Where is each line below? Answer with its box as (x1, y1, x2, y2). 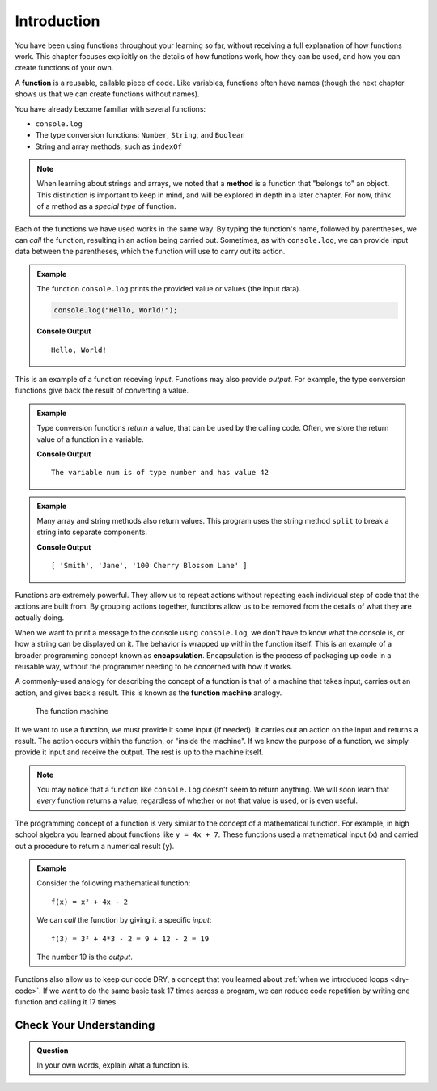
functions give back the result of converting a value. (15, 385, 189, 396)
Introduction (15, 12, 100, 30)
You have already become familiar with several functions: (15, 104, 206, 113)
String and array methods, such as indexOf (35, 142, 182, 151)
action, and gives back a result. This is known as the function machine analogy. (15, 688, 282, 698)
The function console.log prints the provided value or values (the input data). (36, 284, 302, 294)
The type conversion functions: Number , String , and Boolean (35, 130, 246, 140)
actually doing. (15, 613, 65, 622)
